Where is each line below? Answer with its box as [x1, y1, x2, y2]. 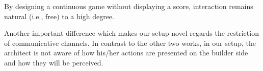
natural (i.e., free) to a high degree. [4, 11, 114, 21]
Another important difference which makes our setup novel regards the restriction [4, 28, 259, 38]
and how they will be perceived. [4, 57, 103, 67]
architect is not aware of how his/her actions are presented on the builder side [4, 47, 248, 58]
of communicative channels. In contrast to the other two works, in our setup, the [4, 37, 256, 48]
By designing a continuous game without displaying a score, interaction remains [4, 1, 253, 11]
